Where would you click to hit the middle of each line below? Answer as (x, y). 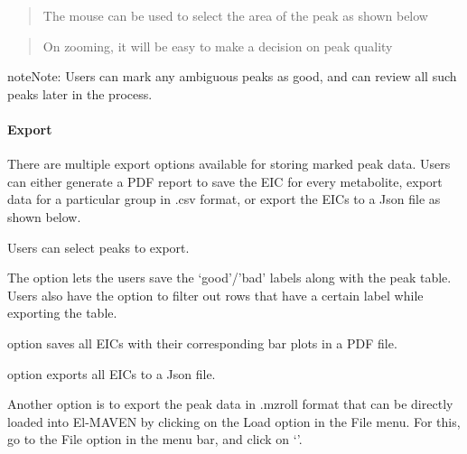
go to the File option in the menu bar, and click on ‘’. (155, 439)
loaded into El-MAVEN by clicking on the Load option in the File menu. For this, (234, 421)
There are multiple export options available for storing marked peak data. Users (229, 164)
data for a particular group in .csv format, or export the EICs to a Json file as (224, 199)
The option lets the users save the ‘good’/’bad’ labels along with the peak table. (229, 278)
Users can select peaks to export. (98, 247)
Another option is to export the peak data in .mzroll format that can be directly (230, 404)
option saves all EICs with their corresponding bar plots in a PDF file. (202, 343)
